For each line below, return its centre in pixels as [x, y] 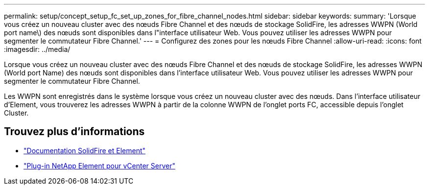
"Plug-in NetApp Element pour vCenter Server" [99, 165]
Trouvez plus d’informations [74, 132]
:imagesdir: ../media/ [37, 49]
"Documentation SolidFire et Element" [85, 150]
